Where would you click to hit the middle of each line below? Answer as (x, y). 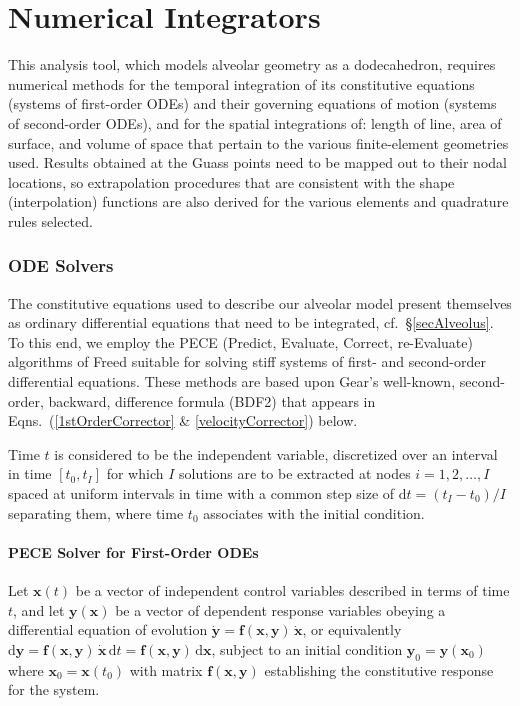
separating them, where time (96, 512)
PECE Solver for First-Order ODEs (133, 551)
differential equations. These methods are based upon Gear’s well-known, (232, 381)
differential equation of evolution (108, 629)
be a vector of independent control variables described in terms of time (292, 590)
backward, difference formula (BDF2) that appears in (212, 400)
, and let (39, 609)
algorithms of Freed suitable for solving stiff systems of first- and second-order (247, 361)
